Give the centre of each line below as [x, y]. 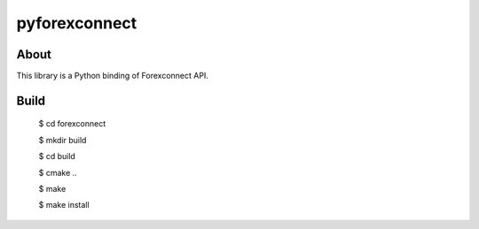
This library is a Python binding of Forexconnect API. [112, 76]
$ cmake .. [58, 172]
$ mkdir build [63, 140]
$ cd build [57, 156]
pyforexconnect [77, 23]
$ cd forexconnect [72, 124]
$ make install [64, 205]
